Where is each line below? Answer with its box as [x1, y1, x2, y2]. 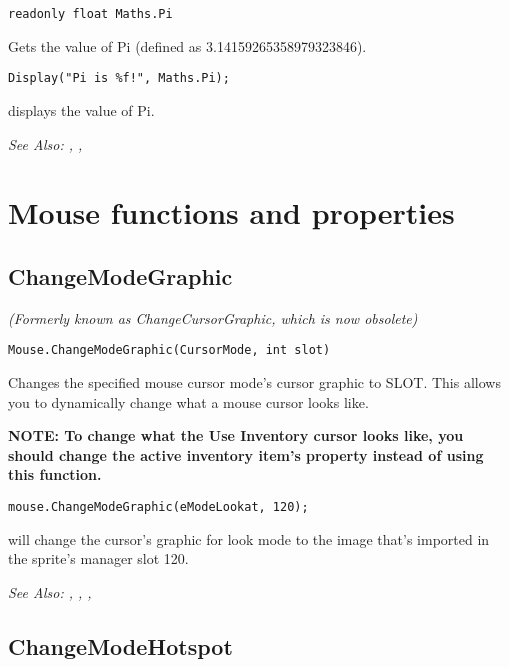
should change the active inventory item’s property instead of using [8, 444, 484, 465]
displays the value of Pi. [8, 99, 155, 120]
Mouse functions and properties [8, 192, 455, 233]
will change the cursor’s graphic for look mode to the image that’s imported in [8, 528, 490, 549]
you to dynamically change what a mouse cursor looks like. [8, 391, 369, 412]
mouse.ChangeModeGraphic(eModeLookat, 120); [8, 499, 309, 514]
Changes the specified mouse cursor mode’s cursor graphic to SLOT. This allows [8, 371, 501, 392]
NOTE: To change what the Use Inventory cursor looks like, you [8, 425, 464, 446]
